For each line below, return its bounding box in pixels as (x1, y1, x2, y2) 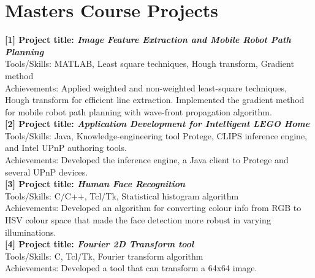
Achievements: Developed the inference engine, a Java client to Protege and (5, 153, 289, 166)
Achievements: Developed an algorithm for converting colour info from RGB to (5, 201, 302, 214)
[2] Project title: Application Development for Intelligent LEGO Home (5, 117, 310, 130)
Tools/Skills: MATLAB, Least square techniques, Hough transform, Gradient (5, 57, 294, 70)
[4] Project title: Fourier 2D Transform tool (5, 237, 194, 250)
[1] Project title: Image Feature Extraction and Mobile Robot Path (5, 33, 291, 46)
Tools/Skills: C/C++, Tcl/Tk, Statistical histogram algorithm (5, 189, 239, 202)
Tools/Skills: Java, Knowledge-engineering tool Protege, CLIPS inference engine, (5, 129, 308, 142)
